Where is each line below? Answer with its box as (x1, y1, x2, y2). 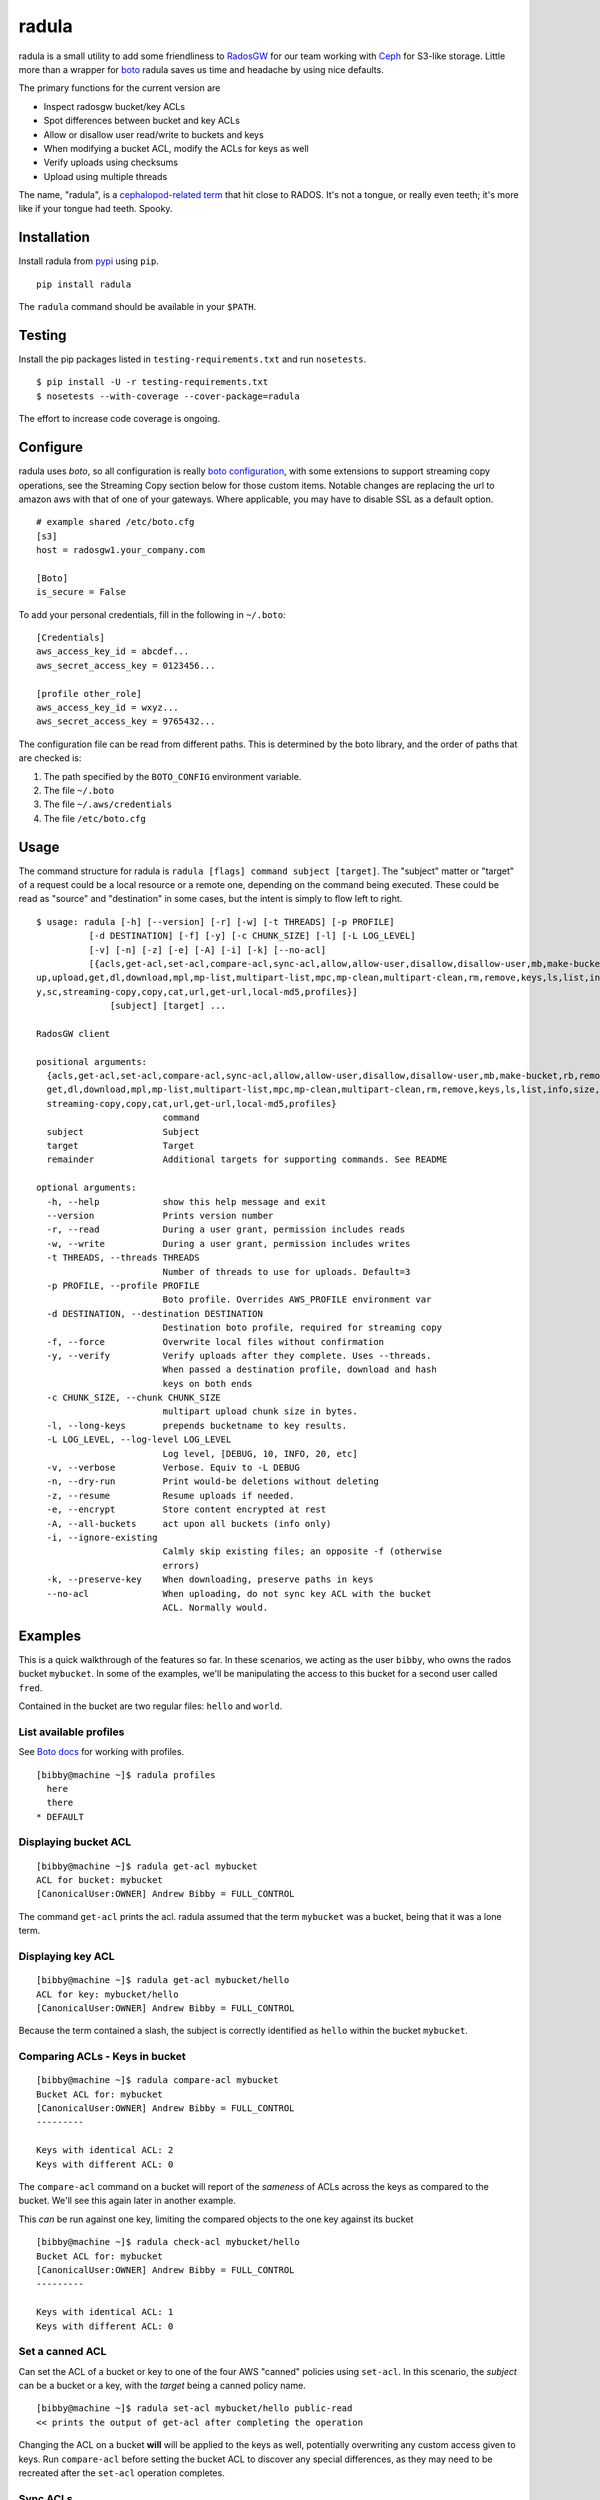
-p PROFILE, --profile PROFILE (46, 1280, 200, 1291)
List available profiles (18, 1725, 125, 1739)
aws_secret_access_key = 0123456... (36, 660, 216, 671)
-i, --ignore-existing (46, 1531, 158, 1543)
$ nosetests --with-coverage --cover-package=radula (36, 390, 300, 402)
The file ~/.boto (43, 784, 115, 796)
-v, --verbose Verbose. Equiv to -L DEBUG (46, 1462, 300, 1474)
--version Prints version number (46, 1210, 274, 1221)
